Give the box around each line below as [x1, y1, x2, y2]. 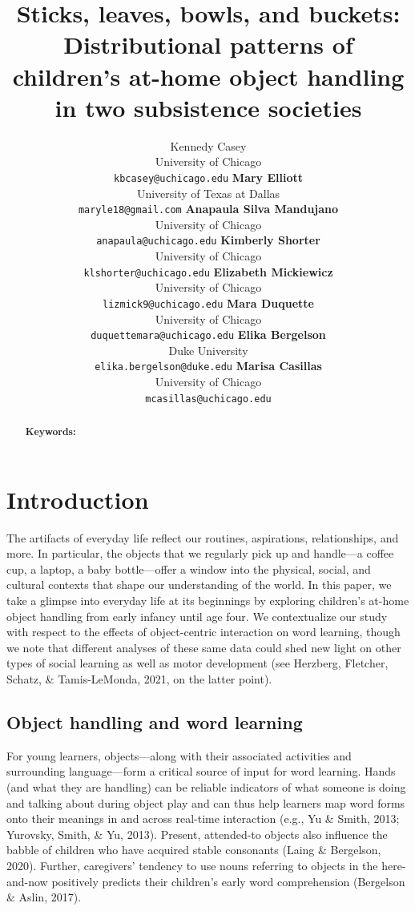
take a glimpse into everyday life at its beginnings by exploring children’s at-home [6, 592, 409, 609]
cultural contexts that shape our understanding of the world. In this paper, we [6, 576, 392, 593]
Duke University [168, 341, 248, 358]
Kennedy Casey [170, 137, 247, 154]
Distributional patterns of [63, 28, 353, 61]
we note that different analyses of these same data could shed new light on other [6, 639, 401, 655]
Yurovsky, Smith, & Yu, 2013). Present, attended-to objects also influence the [6, 825, 388, 842]
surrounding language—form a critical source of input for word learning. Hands [6, 763, 396, 780]
